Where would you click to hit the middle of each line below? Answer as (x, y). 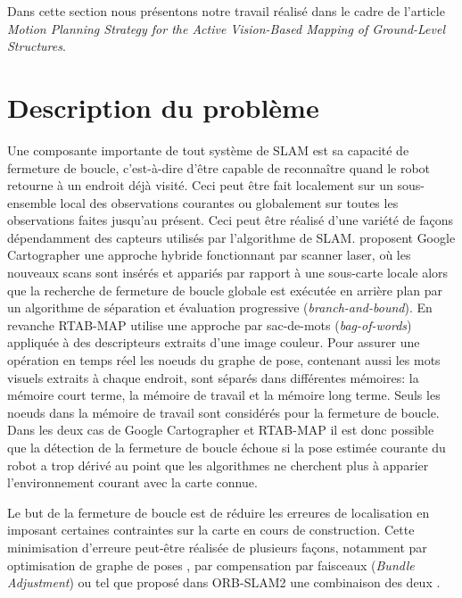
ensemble (32, 202)
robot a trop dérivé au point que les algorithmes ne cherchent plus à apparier (218, 465)
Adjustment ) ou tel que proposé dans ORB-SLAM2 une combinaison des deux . (224, 582)
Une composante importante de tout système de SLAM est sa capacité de (208, 149)
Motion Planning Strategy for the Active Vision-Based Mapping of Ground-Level (227, 28)
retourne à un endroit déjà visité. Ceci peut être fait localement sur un (200, 185)
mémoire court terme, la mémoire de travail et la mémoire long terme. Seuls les (224, 395)
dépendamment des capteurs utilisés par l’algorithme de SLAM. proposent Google (231, 237)
